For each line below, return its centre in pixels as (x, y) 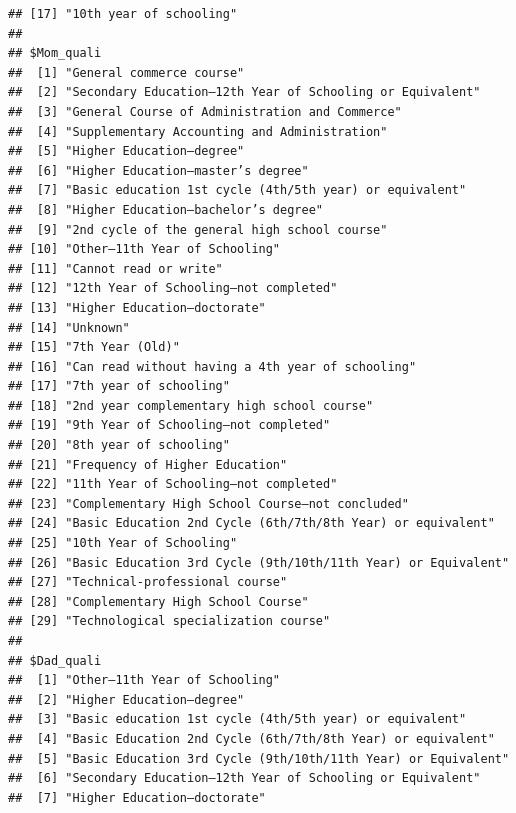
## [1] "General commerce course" (126, 72)
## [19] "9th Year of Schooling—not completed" (169, 425)
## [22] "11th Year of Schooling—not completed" (173, 484)
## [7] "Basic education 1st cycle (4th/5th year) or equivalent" (237, 190)
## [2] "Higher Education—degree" (126, 699)
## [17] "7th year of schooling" (119, 386)
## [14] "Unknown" (69, 327)
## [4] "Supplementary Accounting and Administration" (198, 131)
